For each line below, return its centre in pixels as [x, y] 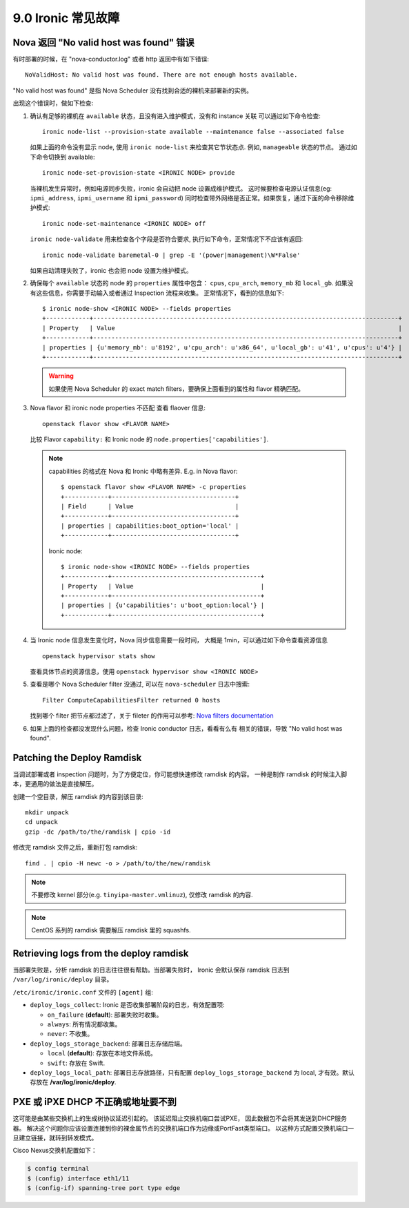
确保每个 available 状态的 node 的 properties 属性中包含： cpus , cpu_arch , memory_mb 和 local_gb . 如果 [189, 283]
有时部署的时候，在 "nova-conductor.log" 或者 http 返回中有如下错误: [111, 59]
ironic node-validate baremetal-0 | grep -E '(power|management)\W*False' [171, 255]
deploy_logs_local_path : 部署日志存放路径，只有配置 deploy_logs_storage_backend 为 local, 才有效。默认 [192, 1073]
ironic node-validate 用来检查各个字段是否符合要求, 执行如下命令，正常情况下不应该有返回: [167, 239]
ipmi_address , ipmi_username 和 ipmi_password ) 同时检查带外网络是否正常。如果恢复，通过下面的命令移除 [189, 198]
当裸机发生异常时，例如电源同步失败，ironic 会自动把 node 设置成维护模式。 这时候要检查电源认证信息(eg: [181, 188]
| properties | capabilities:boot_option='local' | [150, 526]
